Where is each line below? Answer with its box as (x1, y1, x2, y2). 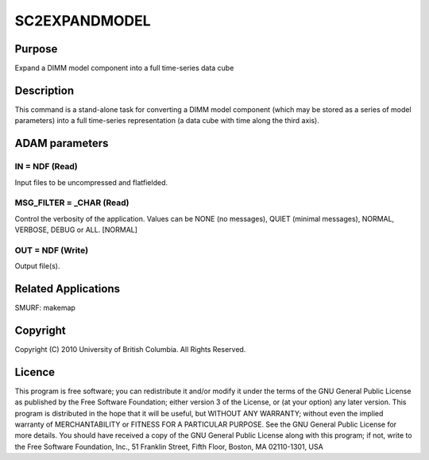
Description (14, 83, 75, 97)
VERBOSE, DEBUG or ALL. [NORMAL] (14, 225, 138, 234)
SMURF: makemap (14, 303, 75, 313)
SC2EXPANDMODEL (14, 12, 151, 29)
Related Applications (14, 282, 121, 296)
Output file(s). (14, 261, 60, 271)
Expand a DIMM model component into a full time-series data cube (14, 64, 234, 73)
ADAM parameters (14, 137, 109, 150)
